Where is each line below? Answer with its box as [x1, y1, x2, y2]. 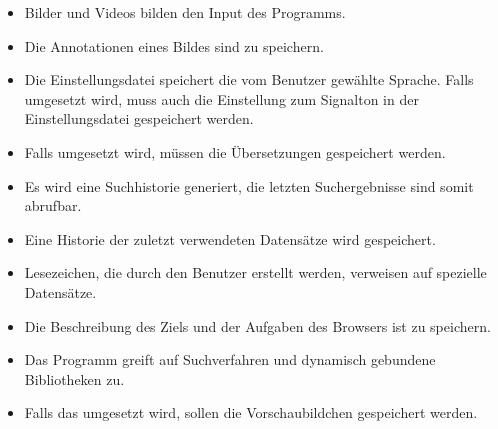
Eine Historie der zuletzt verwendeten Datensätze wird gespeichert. [24, 228, 436, 249]
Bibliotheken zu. [24, 368, 125, 389]
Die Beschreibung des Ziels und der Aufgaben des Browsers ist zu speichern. [24, 315, 491, 336]
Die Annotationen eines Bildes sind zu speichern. [24, 35, 324, 56]
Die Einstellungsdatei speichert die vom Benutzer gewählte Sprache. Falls [24, 69, 474, 90]
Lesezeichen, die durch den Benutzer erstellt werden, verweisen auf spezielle [24, 262, 487, 283]
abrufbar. [24, 195, 82, 216]
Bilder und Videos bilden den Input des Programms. [24, 2, 346, 22]
